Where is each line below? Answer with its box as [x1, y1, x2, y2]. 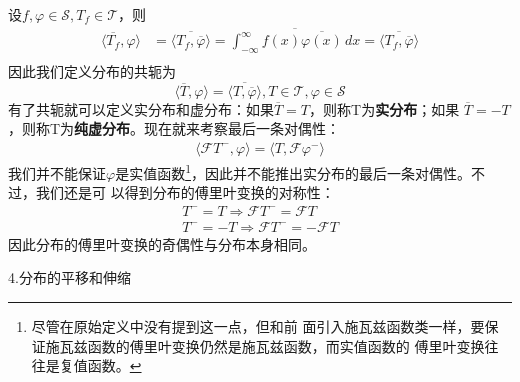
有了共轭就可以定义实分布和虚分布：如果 [8, 98, 274, 119]
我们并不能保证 [8, 162, 106, 183]
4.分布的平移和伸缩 [8, 267, 131, 288]
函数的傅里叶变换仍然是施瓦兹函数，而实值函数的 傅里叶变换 [87, 335, 485, 356]
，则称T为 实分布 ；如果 [309, 98, 460, 119]
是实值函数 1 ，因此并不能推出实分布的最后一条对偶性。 [115, 159, 471, 183]
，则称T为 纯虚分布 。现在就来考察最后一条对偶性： [8, 118, 341, 139]
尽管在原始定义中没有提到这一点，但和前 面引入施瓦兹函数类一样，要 [31, 316, 485, 337]
